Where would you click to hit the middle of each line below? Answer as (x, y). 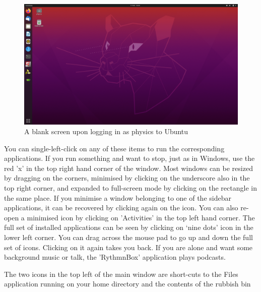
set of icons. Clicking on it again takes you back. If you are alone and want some (128, 247)
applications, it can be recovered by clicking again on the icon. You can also (121, 208)
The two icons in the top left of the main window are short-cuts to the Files (121, 274)
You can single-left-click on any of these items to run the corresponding (114, 148)
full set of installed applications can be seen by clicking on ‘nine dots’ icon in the (129, 227)
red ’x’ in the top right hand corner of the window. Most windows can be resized (128, 168)
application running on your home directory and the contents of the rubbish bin (127, 284)
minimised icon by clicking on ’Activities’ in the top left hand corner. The (141, 217)
